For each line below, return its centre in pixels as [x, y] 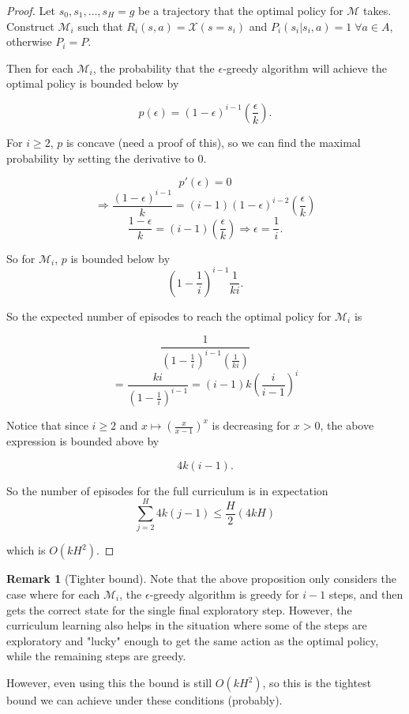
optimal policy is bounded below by [93, 83]
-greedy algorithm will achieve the [305, 68]
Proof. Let [31, 10]
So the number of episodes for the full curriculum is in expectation [167, 490]
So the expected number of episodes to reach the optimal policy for [169, 316]
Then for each [40, 68]
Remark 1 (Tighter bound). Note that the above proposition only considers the [201, 579]
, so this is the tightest [317, 682]
